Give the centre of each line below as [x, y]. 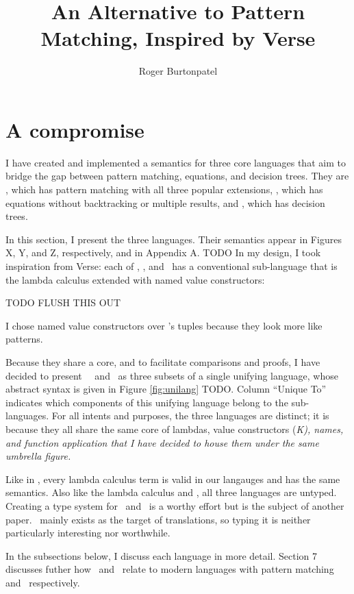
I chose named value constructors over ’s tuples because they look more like [164, 325]
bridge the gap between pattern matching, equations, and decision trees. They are [177, 176]
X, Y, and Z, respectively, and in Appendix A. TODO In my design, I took [163, 252]
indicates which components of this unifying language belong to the [147, 402]
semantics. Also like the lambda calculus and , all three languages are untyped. [171, 492]
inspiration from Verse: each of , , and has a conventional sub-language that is [172, 266]
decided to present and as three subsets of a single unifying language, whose [172, 375]
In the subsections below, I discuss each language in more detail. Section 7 [162, 555]
